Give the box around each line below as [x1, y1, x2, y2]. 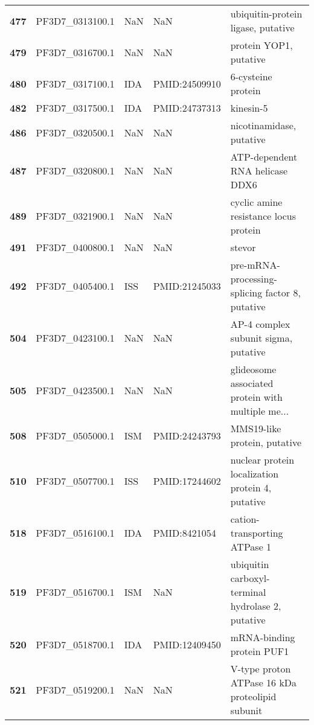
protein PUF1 [230, 644, 289, 658]
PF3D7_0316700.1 [36, 45, 115, 59]
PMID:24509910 [153, 76, 221, 91]
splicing [230, 286, 263, 299]
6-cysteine [230, 69, 272, 83]
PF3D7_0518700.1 [36, 637, 115, 651]
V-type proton [230, 662, 291, 675]
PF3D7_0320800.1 [36, 164, 115, 177]
